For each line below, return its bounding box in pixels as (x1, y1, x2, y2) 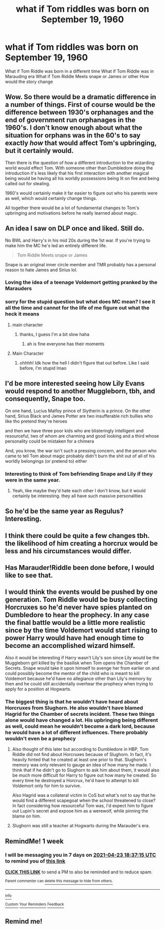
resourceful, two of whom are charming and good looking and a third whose (5, 433, 160, 439)
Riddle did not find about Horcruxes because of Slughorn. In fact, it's (12, 752, 152, 758)
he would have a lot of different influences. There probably (5, 729, 148, 735)
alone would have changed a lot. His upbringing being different (5, 716, 158, 723)
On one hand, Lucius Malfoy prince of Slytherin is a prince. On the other (5, 408, 151, 414)
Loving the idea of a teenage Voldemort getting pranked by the (5, 279, 158, 286)
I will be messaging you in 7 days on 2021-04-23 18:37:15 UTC (5, 851, 156, 858)
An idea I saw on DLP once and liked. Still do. (5, 225, 144, 233)
